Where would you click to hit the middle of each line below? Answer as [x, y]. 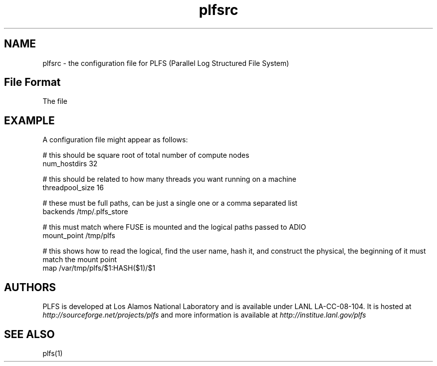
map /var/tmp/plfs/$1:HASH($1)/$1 [99, 268]
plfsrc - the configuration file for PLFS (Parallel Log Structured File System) [166, 63]
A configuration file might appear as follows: [115, 140]
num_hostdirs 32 [70, 164]
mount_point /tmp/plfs [79, 236]
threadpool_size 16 [73, 188]
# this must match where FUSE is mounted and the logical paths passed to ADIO [174, 227]
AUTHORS [30, 287]
